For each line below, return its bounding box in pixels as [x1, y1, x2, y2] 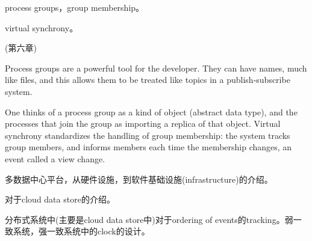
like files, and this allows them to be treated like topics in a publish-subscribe [5, 73, 290, 86]
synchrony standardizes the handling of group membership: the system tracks [5, 129, 290, 141]
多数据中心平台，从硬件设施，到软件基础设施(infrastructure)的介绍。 [5, 172, 273, 185]
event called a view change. [5, 152, 105, 165]
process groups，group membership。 [5, 1, 145, 13]
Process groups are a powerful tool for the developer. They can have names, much [5, 61, 307, 74]
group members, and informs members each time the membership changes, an [5, 141, 292, 153]
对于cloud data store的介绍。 [5, 193, 115, 206]
